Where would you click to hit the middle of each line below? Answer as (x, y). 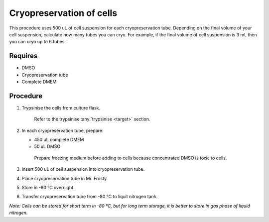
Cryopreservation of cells (63, 13)
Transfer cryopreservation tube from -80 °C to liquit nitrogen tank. (90, 197)
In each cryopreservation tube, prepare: (63, 130)
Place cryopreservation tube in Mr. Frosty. (65, 178)
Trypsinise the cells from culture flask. (61, 108)
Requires (23, 56)
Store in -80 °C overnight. (48, 188)
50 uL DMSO (47, 146)
